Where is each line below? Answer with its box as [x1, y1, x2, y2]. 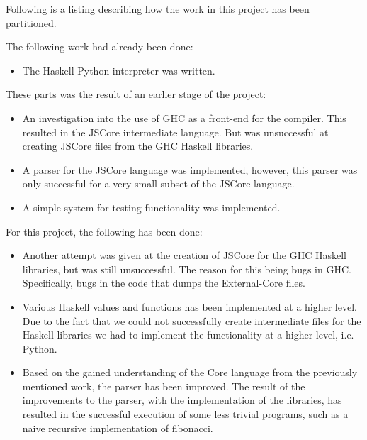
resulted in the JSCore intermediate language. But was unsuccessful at [22, 124, 329, 139]
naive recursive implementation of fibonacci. [22, 420, 213, 435]
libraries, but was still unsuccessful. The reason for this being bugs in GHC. [22, 261, 351, 276]
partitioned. [6, 15, 57, 30]
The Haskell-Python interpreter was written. [22, 62, 215, 77]
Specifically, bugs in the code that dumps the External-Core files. [22, 275, 305, 290]
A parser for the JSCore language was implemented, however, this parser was [22, 162, 358, 177]
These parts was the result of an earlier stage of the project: [6, 87, 266, 101]
